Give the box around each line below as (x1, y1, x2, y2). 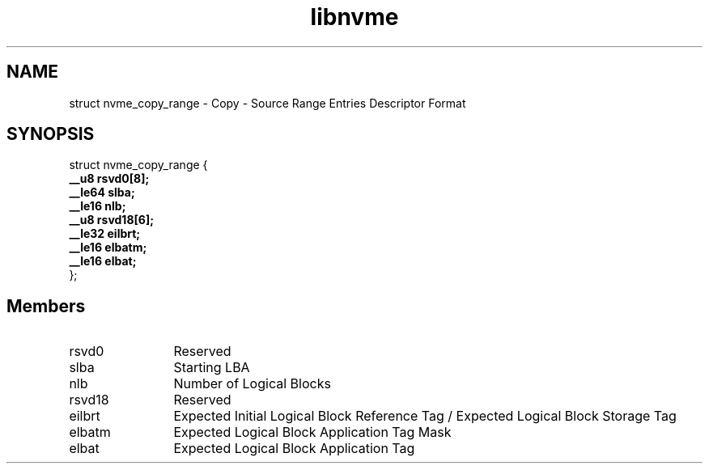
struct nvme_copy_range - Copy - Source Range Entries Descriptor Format (69, 95, 466, 110)
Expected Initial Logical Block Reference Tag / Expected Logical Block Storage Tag (173, 408, 677, 425)
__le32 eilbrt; (69, 227, 141, 241)
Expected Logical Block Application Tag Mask (173, 424, 452, 441)
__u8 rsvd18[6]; (69, 213, 154, 227)
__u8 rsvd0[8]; (69, 171, 150, 186)
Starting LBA (173, 359, 250, 376)
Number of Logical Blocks (173, 375, 331, 392)
